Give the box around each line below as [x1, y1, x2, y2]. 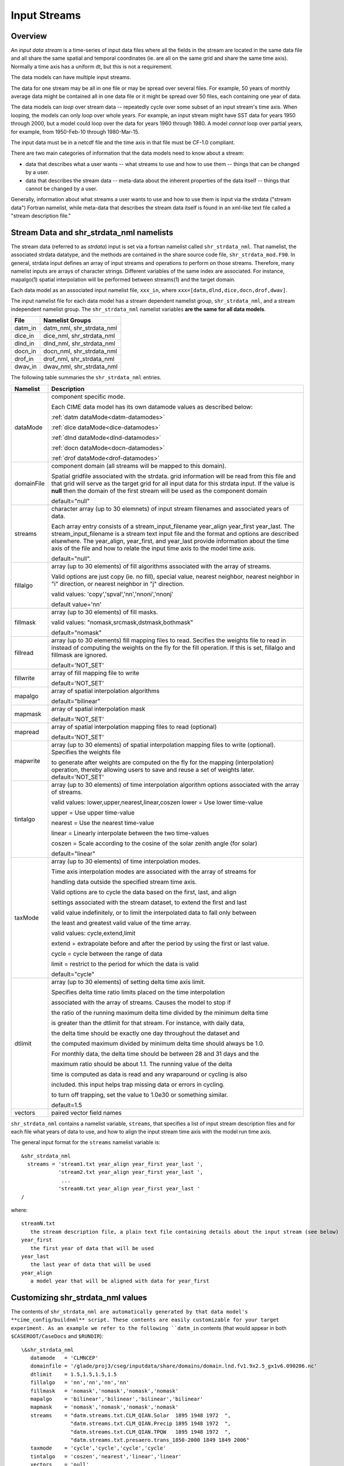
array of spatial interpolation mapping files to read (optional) [51, 722, 217, 731]
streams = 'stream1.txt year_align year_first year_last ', [27, 1161, 204, 1168]
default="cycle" [51, 970, 95, 978]
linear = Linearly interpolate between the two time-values [51, 829, 209, 837]
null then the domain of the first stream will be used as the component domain [51, 487, 267, 495]
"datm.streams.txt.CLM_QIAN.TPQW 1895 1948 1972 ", [70, 1428, 231, 1435]
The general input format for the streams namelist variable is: [11, 1139, 161, 1146]
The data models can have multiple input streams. [11, 74, 132, 81]
